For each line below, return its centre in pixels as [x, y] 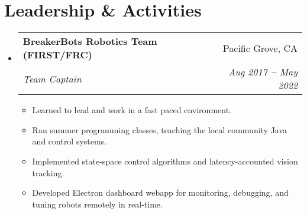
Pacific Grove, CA [260, 48]
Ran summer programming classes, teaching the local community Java [160, 129]
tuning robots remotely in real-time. [97, 204]
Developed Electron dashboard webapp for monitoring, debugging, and [160, 192]
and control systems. [70, 141]
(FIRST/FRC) [57, 55]
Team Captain [52, 78]
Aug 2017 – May [263, 72]
